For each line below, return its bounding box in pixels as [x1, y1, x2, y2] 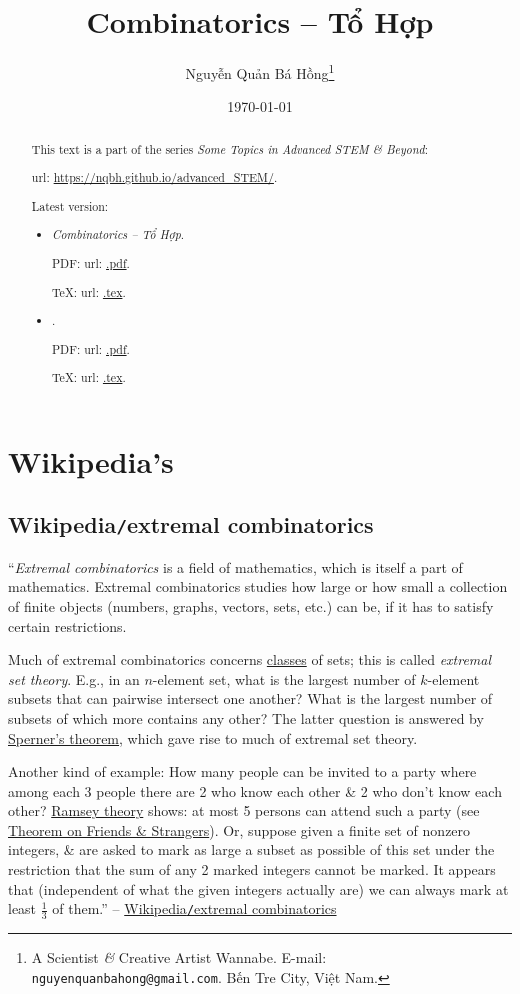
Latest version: [31, 197, 109, 214]
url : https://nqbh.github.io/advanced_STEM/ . [31, 169, 278, 186]
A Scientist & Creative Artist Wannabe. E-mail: [31, 947, 327, 968]
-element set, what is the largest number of [152, 668, 416, 689]
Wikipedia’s [8, 440, 174, 481]
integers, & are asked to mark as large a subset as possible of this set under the [8, 839, 495, 860]
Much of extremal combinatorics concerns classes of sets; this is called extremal [8, 649, 492, 670]
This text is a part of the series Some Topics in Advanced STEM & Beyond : [31, 140, 428, 157]
